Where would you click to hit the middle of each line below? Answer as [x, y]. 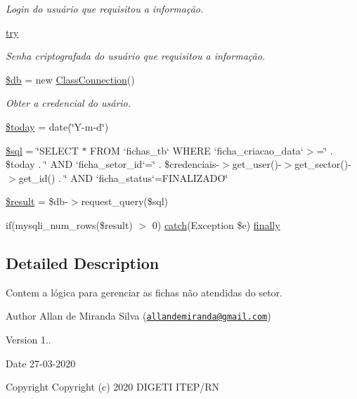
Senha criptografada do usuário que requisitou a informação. [136, 56]
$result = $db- [37, 201]
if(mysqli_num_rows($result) [69, 224]
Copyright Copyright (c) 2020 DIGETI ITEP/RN [113, 387]
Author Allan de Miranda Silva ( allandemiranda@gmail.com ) [138, 316]
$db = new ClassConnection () [70, 79]
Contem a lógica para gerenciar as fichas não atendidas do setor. [144, 292]
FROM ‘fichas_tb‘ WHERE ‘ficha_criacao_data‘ [197, 150]
